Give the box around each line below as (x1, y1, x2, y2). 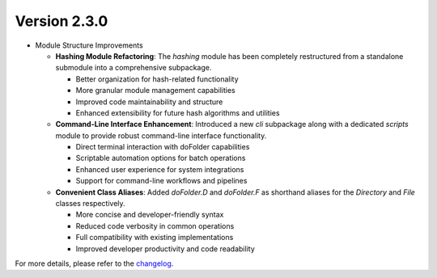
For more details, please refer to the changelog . (15, 259, 174, 268)
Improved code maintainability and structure (75, 97, 223, 107)
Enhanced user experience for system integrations (75, 164, 244, 174)
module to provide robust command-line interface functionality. (55, 130, 267, 141)
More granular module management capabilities (75, 86, 235, 95)
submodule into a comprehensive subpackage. (55, 63, 212, 73)
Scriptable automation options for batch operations (75, 154, 246, 163)
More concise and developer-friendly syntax (75, 210, 224, 220)
